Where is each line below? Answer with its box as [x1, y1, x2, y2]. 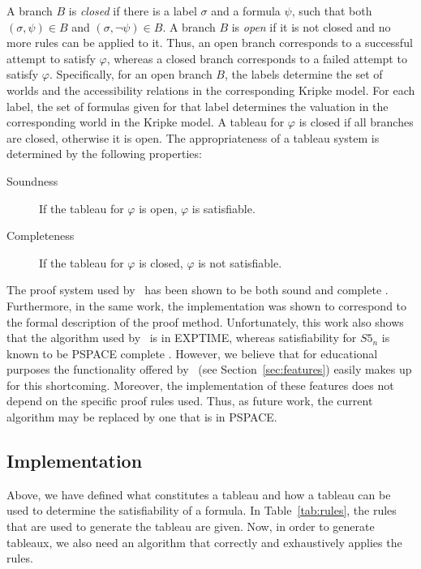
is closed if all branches [299, 113, 414, 130]
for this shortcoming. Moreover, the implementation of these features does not [6, 376, 394, 393]
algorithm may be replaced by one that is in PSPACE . [6, 409, 277, 426]
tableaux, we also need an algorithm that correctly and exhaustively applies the [6, 533, 402, 550]
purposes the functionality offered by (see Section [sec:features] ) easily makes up [6, 361, 412, 378]
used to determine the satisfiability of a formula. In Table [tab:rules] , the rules [6, 502, 397, 519]
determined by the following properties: [6, 145, 202, 162]
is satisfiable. [191, 199, 256, 216]
